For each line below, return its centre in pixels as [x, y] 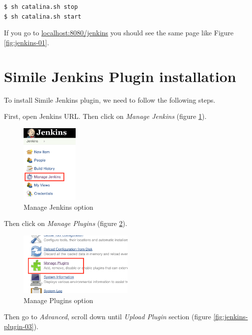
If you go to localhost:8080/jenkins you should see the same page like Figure [119, 33]
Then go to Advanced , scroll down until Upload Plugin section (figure [108, 317]
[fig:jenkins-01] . [27, 42]
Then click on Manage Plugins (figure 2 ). [66, 223]
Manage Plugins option [58, 300]
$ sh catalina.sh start [43, 16]
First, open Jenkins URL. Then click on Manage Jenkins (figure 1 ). [105, 116]
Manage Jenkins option [58, 207]
